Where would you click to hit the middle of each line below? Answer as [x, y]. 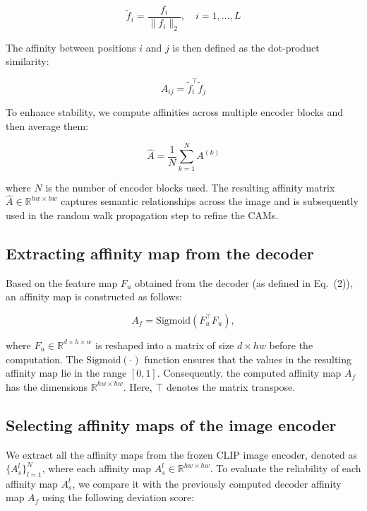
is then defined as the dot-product [246, 47]
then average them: [47, 125]
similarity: [28, 61]
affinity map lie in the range [66, 373]
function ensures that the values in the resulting [248, 359]
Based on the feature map [62, 282]
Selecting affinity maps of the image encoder [171, 424]
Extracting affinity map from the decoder [160, 253]
